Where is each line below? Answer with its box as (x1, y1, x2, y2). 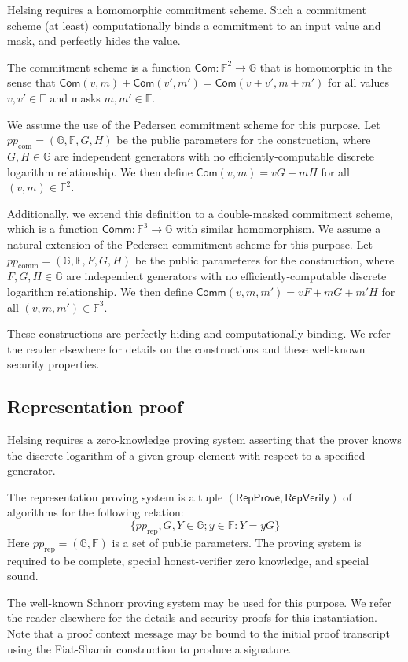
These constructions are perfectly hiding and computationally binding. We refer (7, 325, 391, 342)
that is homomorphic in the (259, 58, 392, 75)
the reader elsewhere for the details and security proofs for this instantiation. (7, 609, 377, 626)
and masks (50, 89, 101, 105)
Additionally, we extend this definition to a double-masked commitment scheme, (7, 205, 393, 221)
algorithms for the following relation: (7, 504, 184, 520)
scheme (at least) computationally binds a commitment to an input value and (7, 17, 381, 33)
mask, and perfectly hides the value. (7, 32, 181, 49)
